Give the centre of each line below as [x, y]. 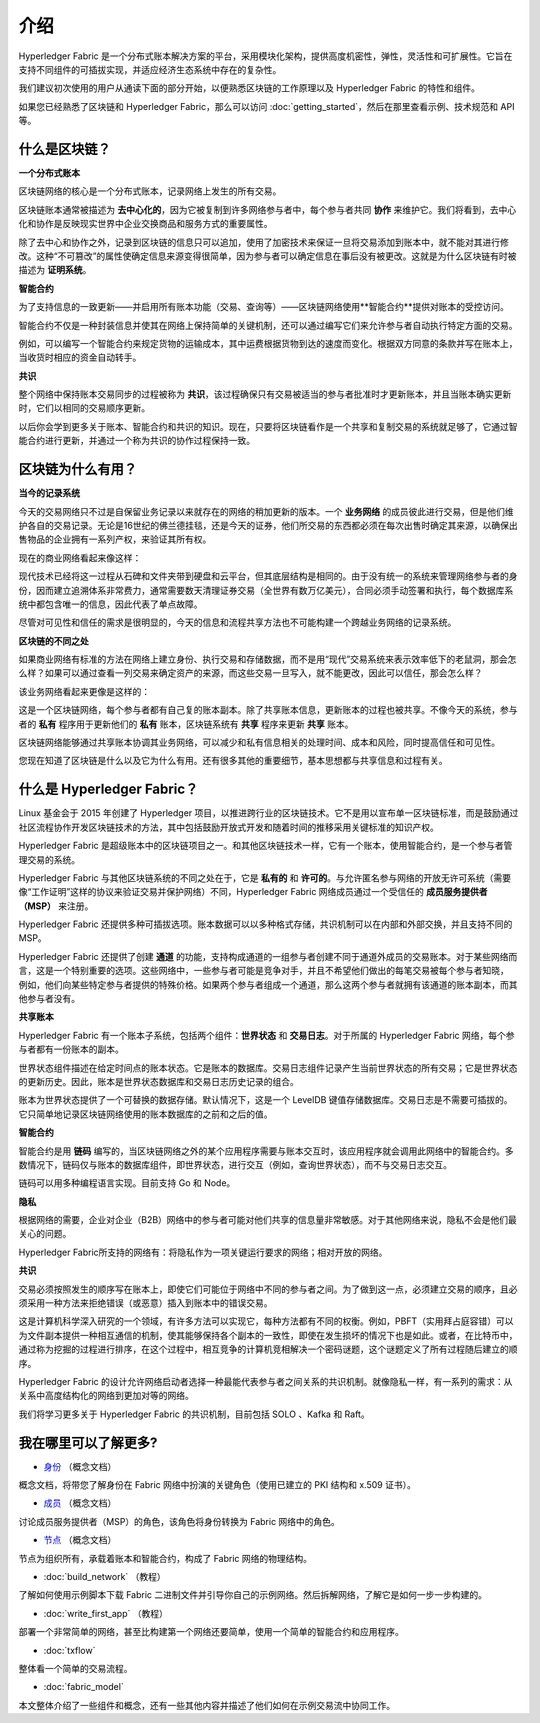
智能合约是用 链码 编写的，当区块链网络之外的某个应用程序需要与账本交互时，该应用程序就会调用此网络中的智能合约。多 [266, 1151]
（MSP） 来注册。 [56, 906]
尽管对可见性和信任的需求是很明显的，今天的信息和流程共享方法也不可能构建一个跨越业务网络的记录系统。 [237, 622]
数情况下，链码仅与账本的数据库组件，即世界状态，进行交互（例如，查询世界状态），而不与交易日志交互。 [235, 1164]
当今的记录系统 [49, 493]
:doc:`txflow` [69, 1650]
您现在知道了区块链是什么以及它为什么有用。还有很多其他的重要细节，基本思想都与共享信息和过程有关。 [233, 761]
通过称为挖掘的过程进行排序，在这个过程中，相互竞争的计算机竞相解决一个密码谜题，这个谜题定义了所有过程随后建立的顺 [268, 1349]
